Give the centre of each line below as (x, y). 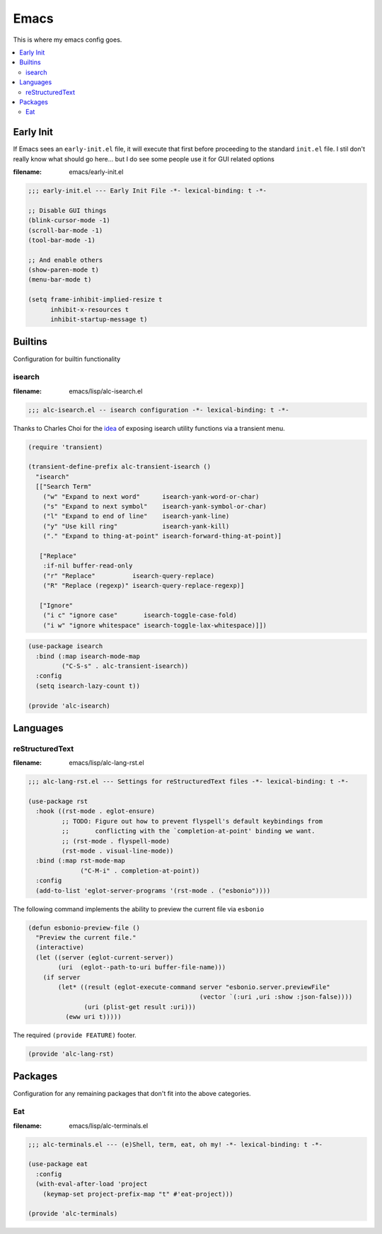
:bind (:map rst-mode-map (80, 861)
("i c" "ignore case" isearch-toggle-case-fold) (140, 615)
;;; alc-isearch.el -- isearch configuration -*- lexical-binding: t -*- (158, 410)
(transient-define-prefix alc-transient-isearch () (120, 467)
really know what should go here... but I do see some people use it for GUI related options (144, 158)
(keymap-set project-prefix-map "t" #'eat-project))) (138, 1194)
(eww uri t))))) (93, 1017)
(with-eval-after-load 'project (92, 1184)
